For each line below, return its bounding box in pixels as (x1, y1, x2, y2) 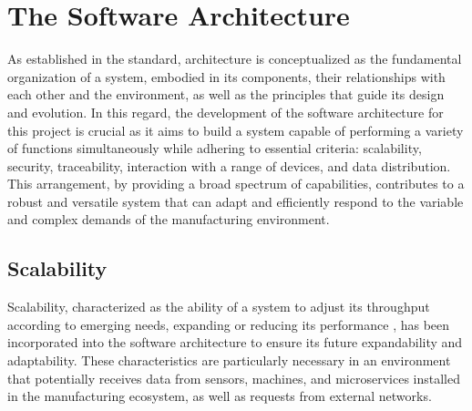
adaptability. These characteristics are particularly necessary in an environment (7, 351, 451, 370)
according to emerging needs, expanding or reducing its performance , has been (7, 314, 450, 334)
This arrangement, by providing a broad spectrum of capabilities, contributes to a (7, 174, 465, 193)
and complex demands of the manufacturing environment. (7, 210, 330, 229)
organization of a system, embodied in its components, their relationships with (7, 67, 446, 86)
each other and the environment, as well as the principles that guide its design (7, 85, 445, 104)
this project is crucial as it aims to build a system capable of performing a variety (7, 120, 464, 139)
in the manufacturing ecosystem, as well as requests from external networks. (7, 386, 432, 406)
